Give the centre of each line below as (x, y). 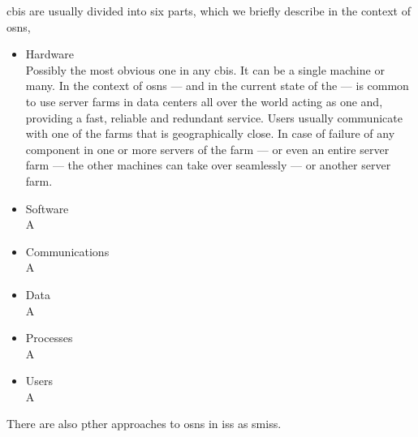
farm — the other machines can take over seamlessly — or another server (208, 165)
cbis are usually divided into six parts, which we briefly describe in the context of (209, 11)
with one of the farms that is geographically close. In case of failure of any (210, 133)
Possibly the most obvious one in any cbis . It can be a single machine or (205, 69)
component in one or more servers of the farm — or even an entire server (207, 149)
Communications (67, 251)
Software (47, 208)
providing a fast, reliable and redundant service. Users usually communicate (214, 117)
